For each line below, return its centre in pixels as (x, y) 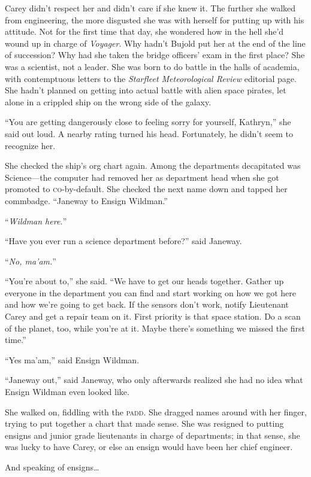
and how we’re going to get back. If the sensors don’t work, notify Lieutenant (147, 304)
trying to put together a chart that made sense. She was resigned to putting (144, 423)
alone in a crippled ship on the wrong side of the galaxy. (108, 101)
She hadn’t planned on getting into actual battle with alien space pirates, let (146, 90)
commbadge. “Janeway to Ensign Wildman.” (86, 200)
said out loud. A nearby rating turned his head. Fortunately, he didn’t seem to (149, 133)
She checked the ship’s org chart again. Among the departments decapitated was (153, 165)
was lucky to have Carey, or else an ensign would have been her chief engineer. (149, 447)
